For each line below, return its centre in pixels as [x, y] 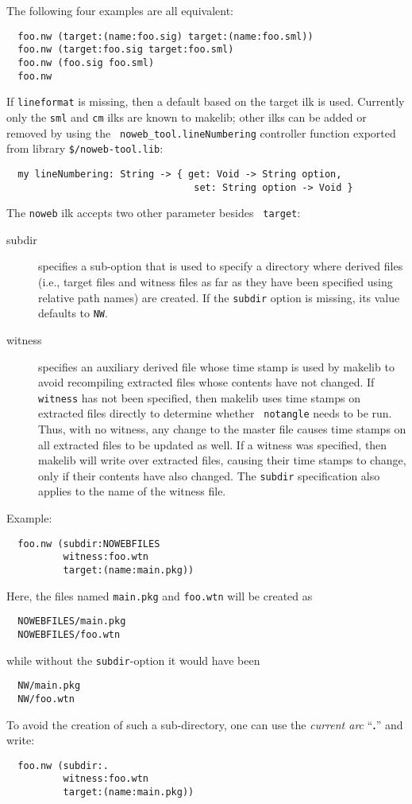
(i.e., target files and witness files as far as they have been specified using [216, 282]
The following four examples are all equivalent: [120, 10]
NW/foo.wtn [46, 699]
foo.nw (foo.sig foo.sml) [86, 62]
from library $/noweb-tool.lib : [85, 148]
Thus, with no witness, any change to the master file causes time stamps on [222, 429]
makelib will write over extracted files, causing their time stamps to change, [222, 460]
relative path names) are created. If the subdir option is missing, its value [219, 297]
